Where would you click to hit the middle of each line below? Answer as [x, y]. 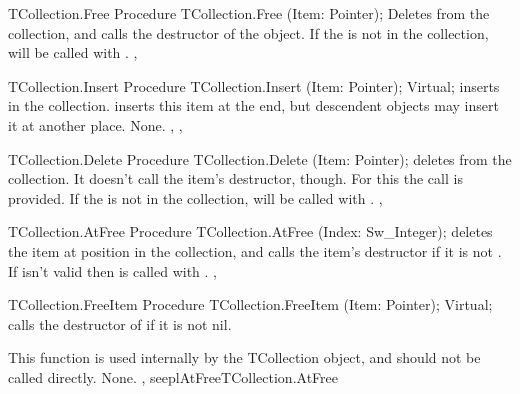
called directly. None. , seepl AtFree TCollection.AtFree [173, 376]
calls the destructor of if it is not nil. [120, 323]
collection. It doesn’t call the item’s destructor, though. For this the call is [235, 178]
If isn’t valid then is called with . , [112, 270]
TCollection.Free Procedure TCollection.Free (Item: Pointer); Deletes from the [249, 13]
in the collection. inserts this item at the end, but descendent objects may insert [253, 105]
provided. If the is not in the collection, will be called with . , [195, 197]
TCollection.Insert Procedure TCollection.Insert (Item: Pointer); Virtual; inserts [254, 85]
